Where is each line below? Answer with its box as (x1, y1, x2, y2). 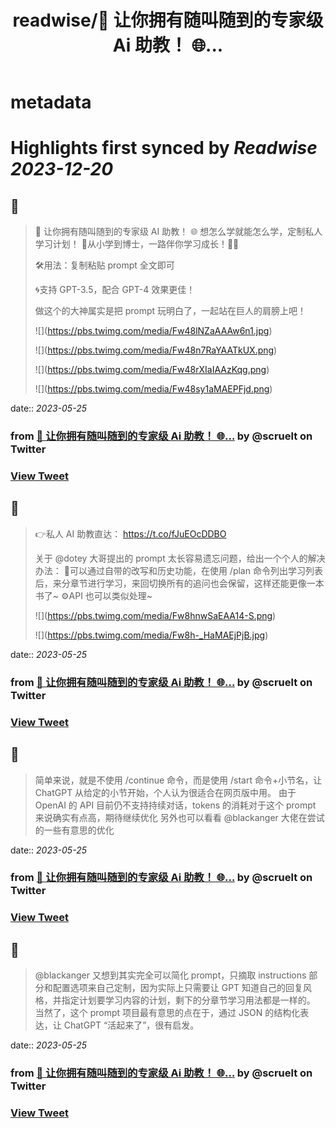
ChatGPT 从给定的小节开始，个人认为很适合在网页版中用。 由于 (34, 786, 297, 798)
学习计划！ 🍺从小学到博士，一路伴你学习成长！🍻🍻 (34, 238, 240, 250)
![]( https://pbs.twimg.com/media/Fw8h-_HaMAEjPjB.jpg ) (34, 629, 269, 641)
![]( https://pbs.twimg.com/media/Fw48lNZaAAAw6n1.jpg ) (34, 325, 273, 337)
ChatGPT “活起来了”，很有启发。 (63, 1019, 200, 1031)
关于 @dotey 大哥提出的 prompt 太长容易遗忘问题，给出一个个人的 (34, 552, 308, 564)
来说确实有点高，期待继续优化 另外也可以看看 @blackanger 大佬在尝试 (34, 811, 325, 823)
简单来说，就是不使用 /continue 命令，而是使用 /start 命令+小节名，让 (34, 774, 323, 786)
